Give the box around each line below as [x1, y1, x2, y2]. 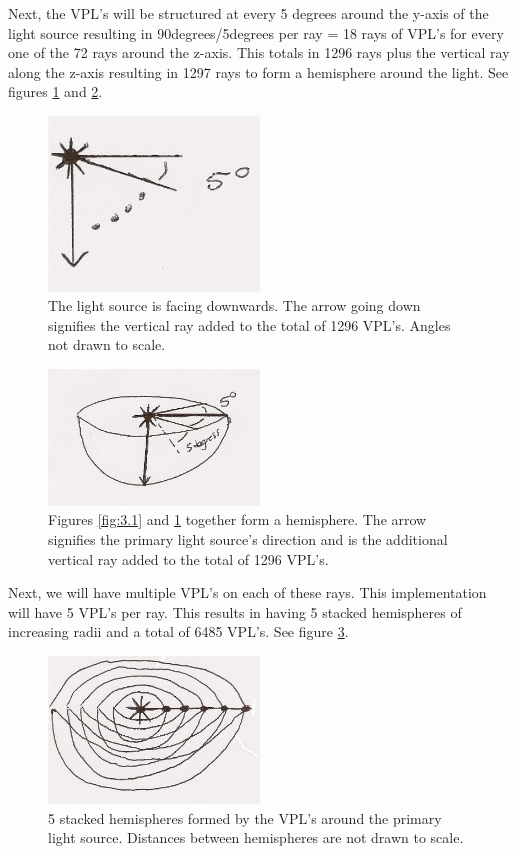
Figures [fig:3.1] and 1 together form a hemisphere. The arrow [48, 509, 427, 530]
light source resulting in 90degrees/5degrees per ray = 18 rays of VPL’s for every [8, 22, 504, 43]
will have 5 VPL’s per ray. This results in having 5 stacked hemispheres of [8, 601, 462, 622]
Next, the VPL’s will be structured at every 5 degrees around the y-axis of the [8, 3, 489, 23]
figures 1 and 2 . [8, 81, 103, 102]
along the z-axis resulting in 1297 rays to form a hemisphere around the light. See [8, 61, 509, 82]
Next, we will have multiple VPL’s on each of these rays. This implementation [8, 582, 487, 603]
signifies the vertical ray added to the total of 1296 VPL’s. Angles [48, 314, 451, 335]
